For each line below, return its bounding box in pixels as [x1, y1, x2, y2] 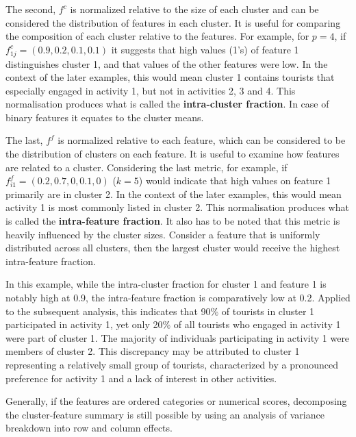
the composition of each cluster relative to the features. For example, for [5, 29, 309, 43]
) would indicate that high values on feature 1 [138, 173, 331, 188]
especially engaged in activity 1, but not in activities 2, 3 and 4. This [5, 83, 296, 97]
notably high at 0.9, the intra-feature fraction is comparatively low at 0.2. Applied [5, 290, 351, 305]
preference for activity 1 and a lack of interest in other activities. [5, 371, 277, 385]
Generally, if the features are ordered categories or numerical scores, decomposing [5, 394, 347, 408]
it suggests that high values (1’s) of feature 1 [111, 42, 299, 56]
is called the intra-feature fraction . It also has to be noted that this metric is [5, 214, 340, 228]
